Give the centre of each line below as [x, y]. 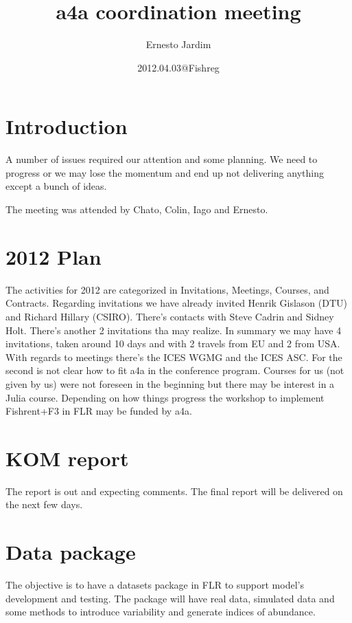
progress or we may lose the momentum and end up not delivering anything [165, 172]
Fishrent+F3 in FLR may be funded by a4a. [99, 411]
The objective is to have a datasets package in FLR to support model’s [155, 585]
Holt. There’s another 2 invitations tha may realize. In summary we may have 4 [174, 330]
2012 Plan [54, 256]
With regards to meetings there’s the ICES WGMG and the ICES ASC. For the [174, 357]
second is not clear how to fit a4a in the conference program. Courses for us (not [175, 370]
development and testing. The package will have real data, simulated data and [170, 598]
